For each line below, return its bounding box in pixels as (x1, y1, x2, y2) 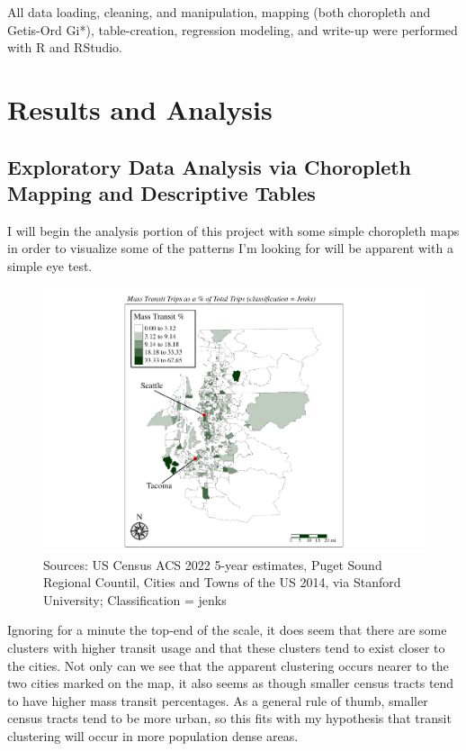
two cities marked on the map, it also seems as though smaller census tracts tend (7, 674, 454, 692)
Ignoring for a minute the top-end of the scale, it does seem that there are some (7, 620, 447, 639)
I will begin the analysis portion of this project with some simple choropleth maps (7, 221, 460, 240)
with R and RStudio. (7, 38, 122, 57)
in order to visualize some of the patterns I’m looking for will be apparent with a (7, 239, 453, 258)
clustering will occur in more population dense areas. (7, 727, 299, 745)
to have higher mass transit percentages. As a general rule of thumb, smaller (7, 691, 428, 710)
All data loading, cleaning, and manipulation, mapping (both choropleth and (7, 3, 431, 21)
